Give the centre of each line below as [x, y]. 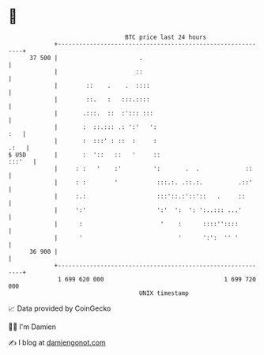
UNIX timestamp [164, 293]
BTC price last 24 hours [166, 37]
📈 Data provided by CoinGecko [60, 308]
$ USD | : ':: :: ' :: [84, 155]
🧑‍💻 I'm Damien [32, 327]
